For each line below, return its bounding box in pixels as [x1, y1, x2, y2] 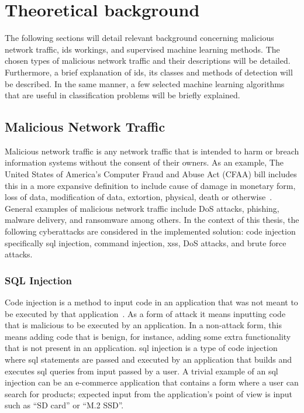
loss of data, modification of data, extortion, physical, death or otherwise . [5, 191, 272, 203]
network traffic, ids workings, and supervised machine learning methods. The [5, 43, 280, 55]
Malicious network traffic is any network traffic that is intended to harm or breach [5, 144, 299, 157]
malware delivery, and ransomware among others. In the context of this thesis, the [5, 214, 299, 226]
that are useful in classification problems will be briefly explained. [5, 89, 240, 101]
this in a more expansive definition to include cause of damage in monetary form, [5, 179, 296, 191]
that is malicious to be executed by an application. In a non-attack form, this [5, 319, 282, 331]
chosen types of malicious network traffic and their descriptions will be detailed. [5, 54, 291, 67]
